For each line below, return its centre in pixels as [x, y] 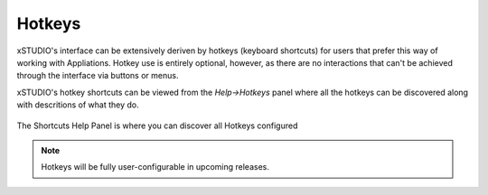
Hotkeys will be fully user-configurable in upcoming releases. [155, 167]
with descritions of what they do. [78, 105]
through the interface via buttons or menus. [98, 76]
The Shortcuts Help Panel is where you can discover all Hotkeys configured [157, 125]
